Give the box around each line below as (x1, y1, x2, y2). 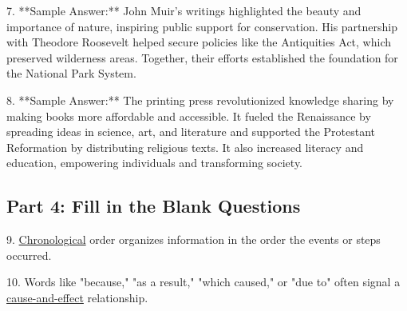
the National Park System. (6, 65, 136, 82)
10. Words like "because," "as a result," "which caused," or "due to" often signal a (6, 273, 401, 290)
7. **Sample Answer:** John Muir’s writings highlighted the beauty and (6, 2, 362, 18)
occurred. (6, 246, 52, 263)
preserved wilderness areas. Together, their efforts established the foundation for (6, 49, 398, 66)
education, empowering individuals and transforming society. (6, 154, 303, 171)
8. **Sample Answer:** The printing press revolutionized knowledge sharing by (6, 91, 394, 108)
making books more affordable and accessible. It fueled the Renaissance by (6, 107, 371, 124)
